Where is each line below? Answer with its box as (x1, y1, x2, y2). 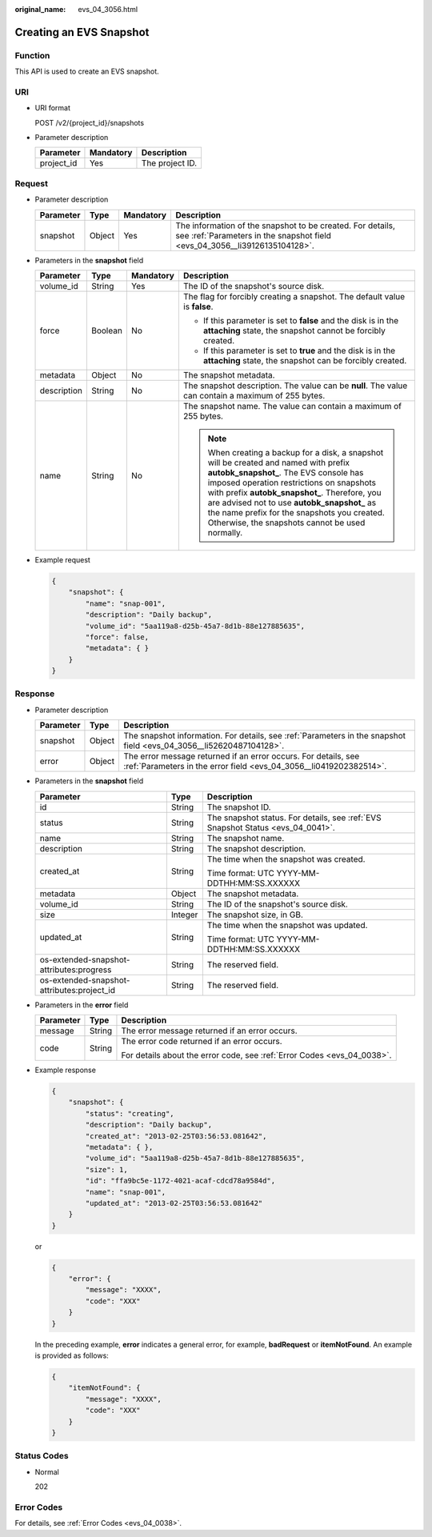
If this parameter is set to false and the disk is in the (202, 315, 399, 326)
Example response (34, 1065, 96, 1075)
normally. (207, 527, 243, 538)
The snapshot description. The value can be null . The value (182, 380, 408, 391)
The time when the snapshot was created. (206, 853, 366, 864)
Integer (170, 909, 198, 920)
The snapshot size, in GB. (206, 909, 304, 920)
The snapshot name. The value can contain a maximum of (182, 401, 402, 411)
